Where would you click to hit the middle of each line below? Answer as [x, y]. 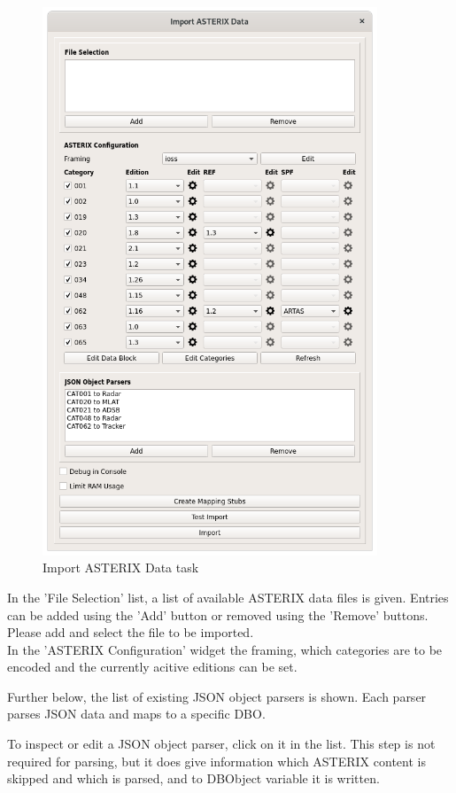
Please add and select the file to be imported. [131, 632]
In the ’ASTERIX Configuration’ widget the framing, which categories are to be [225, 649]
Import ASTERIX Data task [121, 568]
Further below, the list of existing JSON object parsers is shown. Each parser [217, 696]
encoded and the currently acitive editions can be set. [152, 667]
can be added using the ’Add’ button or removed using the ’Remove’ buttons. [218, 614]
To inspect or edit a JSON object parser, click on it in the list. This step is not [221, 744]
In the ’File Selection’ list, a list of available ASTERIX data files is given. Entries [228, 597]
